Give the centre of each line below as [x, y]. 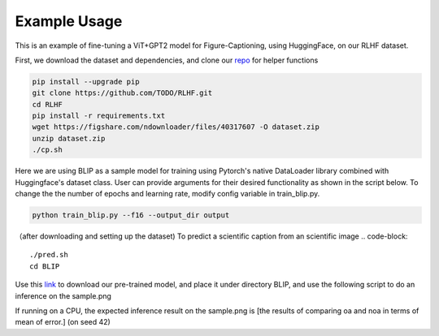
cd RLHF [47, 104]
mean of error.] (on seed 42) [63, 322]
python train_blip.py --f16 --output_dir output [131, 215]
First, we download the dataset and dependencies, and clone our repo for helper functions [167, 60]
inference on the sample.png [63, 295]
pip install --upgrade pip [86, 82]
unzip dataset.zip [69, 138]
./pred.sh [49, 255]
